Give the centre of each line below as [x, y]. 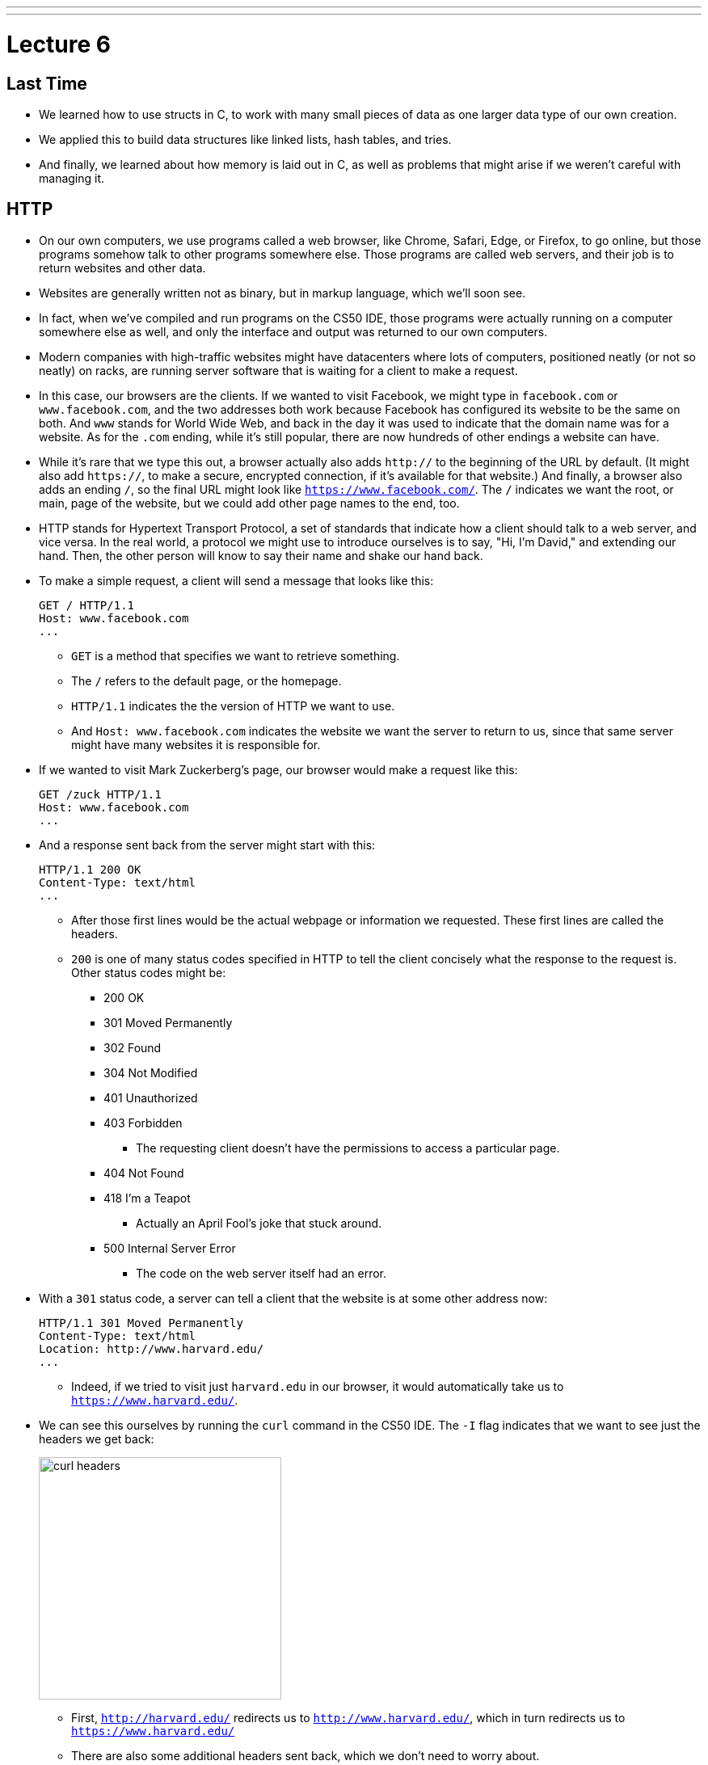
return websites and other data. [122, 267]
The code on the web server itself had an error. [261, 1273]
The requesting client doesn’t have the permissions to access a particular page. [348, 1148]
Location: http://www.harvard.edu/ [152, 1348]
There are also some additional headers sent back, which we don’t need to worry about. [306, 1755]
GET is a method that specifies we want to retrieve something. [236, 655]
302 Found [133, 1047]
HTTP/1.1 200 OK [90, 869]
